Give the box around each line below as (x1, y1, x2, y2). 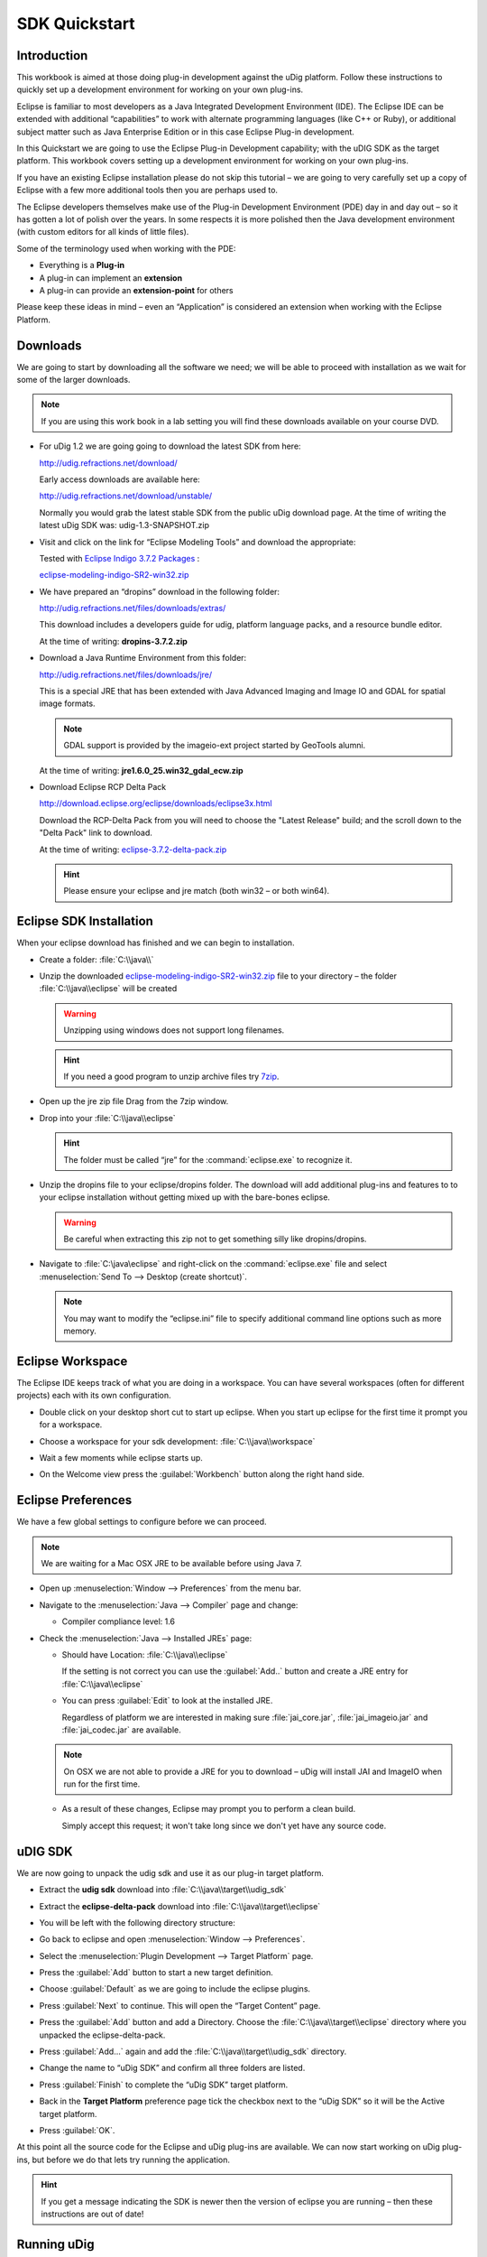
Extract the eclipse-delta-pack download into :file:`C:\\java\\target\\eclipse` (39, 1900, 321, 1911)
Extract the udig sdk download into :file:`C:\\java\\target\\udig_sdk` (39, 1884, 287, 1895)
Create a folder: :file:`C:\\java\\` (39, 953, 154, 965)
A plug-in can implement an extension (39, 272, 183, 283)
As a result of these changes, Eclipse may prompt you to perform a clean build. (61, 1804, 356, 1815)
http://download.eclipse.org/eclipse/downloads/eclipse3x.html (39, 798, 272, 809)
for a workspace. (39, 1419, 103, 1430)
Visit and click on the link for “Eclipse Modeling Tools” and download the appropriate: (39, 536, 356, 547)
